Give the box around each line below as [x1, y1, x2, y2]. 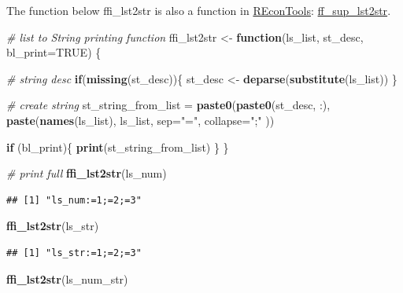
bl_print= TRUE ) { [6, 44, 102, 60]
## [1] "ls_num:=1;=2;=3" [6, 194, 142, 206]
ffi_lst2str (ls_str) [6, 218, 99, 234]
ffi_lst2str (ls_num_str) [6, 270, 128, 287]
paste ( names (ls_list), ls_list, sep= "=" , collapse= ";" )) [6, 112, 275, 128]
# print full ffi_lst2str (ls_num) [6, 165, 167, 181]
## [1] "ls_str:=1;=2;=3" [6, 247, 142, 258]
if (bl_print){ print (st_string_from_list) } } [6, 138, 229, 155]
